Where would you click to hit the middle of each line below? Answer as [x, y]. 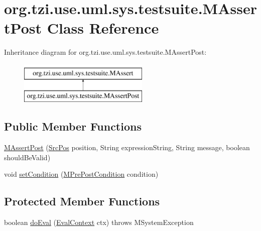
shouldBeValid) [27, 157]
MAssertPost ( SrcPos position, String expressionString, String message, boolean [127, 147]
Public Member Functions [73, 126]
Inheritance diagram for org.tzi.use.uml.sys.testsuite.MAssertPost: [105, 52]
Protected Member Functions [82, 201]
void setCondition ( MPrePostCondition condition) [81, 174]
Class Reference [103, 28]
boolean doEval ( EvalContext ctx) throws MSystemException [99, 222]
